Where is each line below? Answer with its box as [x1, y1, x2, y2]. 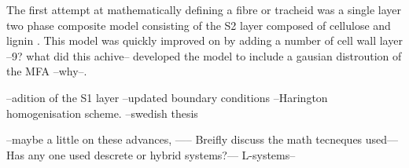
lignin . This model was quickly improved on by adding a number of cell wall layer [6, 32, 403, 49]
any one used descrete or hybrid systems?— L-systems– [28, 146, 296, 163]
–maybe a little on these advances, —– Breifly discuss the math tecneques [6, 131, 363, 148]
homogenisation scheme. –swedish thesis [6, 104, 198, 121]
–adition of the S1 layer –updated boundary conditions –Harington [6, 89, 328, 105]
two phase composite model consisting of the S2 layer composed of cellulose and [6, 16, 391, 33]
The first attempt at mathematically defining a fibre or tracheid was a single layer [6, 2, 402, 17]
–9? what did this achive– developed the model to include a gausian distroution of [6, 47, 402, 64]
